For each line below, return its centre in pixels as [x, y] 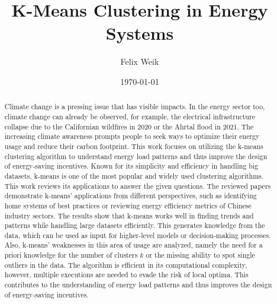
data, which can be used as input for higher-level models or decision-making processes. [138, 235]
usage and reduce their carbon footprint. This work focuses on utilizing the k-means [134, 146]
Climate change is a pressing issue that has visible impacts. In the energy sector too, [135, 107]
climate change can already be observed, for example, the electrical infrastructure [130, 116]
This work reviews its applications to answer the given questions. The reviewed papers [137, 186]
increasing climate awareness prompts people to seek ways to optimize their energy [132, 136]
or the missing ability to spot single [200, 255]
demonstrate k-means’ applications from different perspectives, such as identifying [131, 196]
